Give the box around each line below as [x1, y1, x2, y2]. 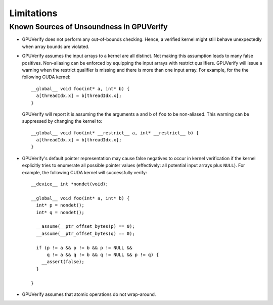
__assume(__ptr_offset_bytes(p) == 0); [36, 224, 135, 229]
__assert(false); [41, 259, 84, 265]
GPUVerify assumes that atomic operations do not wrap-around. [22, 291, 156, 297]
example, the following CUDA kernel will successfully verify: [22, 169, 147, 175]
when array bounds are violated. [22, 43, 89, 49]
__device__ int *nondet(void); [31, 181, 109, 187]
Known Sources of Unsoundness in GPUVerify [9, 22, 168, 31]
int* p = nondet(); [36, 202, 84, 208]
